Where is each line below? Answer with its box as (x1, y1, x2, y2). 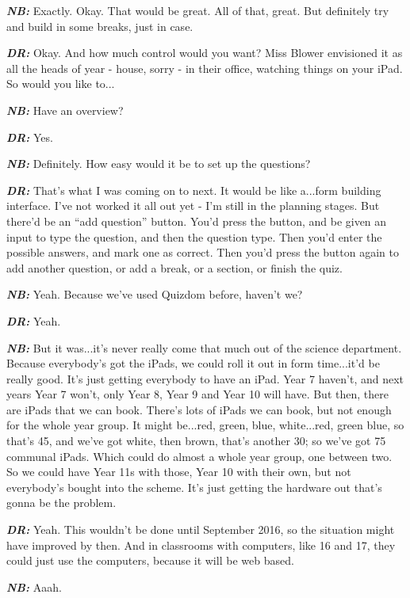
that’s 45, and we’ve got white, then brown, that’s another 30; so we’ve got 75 (6, 432, 386, 449)
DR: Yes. (6, 128, 53, 145)
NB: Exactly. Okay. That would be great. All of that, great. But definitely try (6, 2, 389, 18)
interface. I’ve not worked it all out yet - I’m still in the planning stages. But (6, 197, 380, 214)
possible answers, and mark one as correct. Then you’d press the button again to (6, 244, 399, 261)
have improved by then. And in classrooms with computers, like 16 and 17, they (6, 536, 396, 553)
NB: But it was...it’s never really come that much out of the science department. (6, 339, 402, 356)
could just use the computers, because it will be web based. (6, 552, 294, 569)
